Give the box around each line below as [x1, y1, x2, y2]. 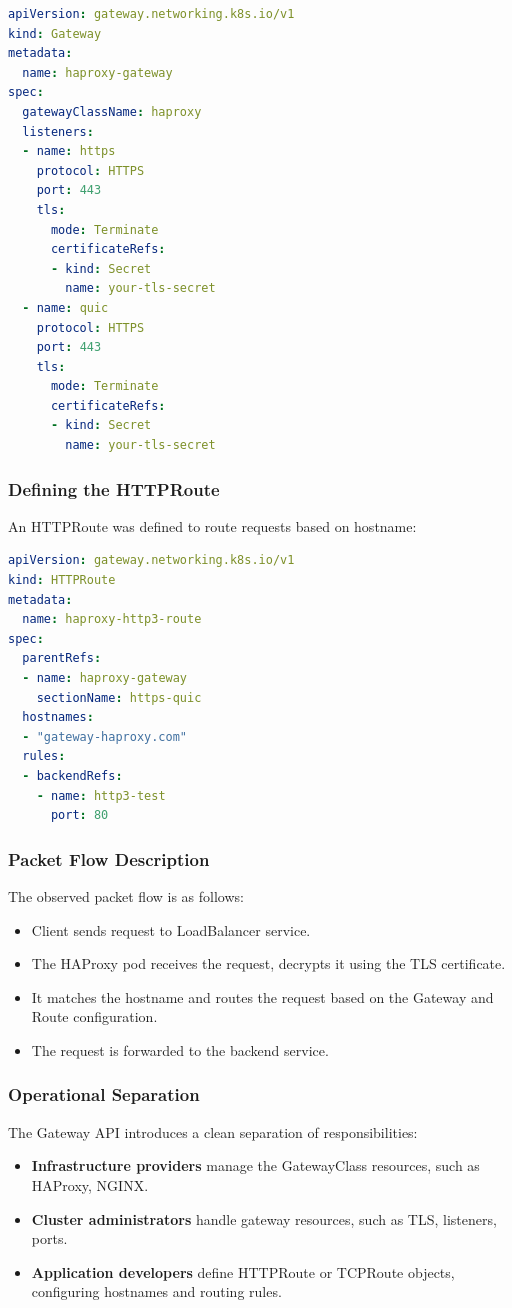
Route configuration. [31, 1006, 158, 1027]
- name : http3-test [36, 788, 166, 803]
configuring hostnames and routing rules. [31, 1281, 282, 1302]
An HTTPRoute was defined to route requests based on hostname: [8, 515, 417, 536]
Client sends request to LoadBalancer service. [31, 919, 311, 940]
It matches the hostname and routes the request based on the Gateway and [31, 986, 494, 1007]
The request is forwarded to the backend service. [31, 1039, 329, 1060]
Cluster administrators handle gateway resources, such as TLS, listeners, [31, 1208, 497, 1229]
